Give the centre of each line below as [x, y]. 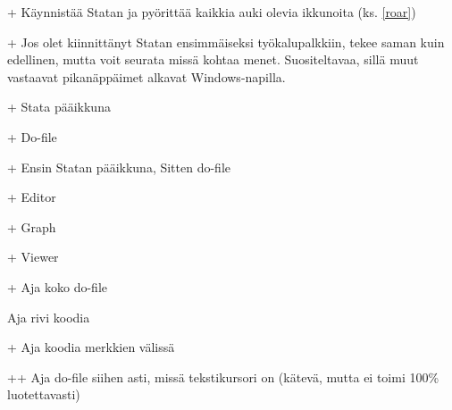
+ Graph [32, 226]
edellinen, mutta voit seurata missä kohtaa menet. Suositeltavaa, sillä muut [213, 59]
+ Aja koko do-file [57, 286]
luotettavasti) [44, 394]
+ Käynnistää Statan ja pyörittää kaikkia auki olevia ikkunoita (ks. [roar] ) [212, 12]
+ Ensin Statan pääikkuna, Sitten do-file [119, 167]
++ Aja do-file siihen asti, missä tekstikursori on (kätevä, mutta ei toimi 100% [223, 377]
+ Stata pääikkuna [59, 107]
